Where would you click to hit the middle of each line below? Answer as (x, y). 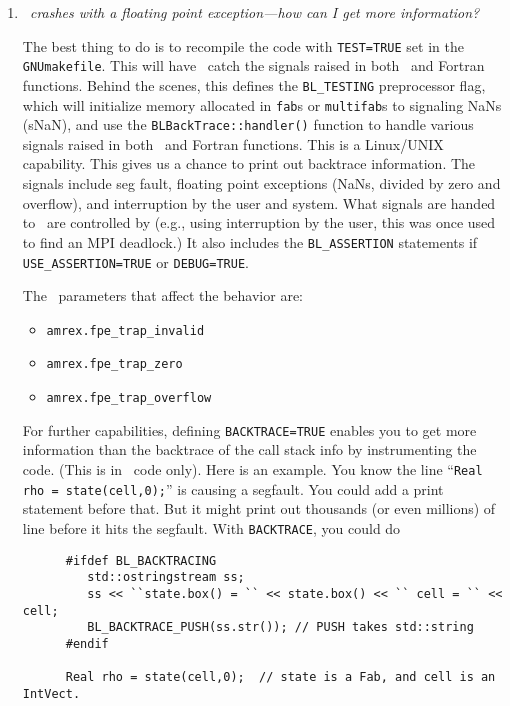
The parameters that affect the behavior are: (163, 295)
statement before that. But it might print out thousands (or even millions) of (259, 508)
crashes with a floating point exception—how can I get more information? (254, 12)
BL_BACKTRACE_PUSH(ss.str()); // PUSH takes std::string (280, 627)
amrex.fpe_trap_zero (114, 364)
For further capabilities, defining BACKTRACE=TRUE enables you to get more (249, 429)
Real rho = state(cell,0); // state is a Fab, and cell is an (280, 677)
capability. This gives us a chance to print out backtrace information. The (249, 163)
